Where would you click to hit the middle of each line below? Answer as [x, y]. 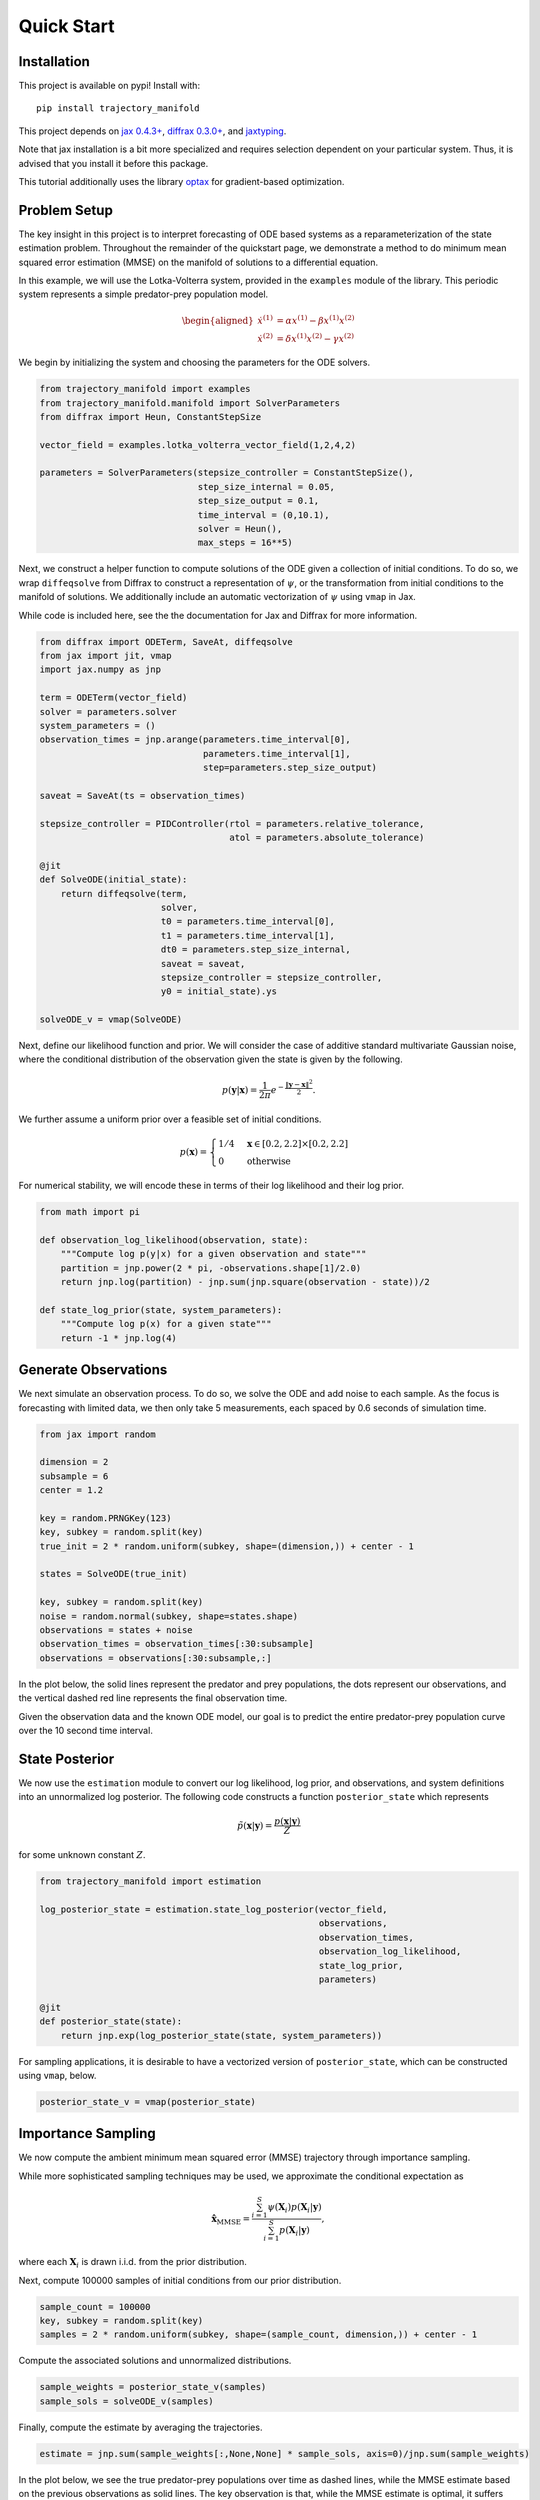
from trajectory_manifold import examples [145, 389]
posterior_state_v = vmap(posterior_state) [148, 2101]
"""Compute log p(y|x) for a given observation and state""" [213, 1254]
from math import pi [89, 1212]
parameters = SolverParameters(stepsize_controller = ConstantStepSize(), [227, 473]
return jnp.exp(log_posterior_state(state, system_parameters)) [221, 2035]
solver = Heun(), [240, 529]
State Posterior [66, 1758]
